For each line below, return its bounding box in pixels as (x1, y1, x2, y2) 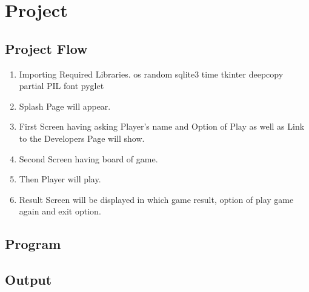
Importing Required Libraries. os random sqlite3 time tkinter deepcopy (19, 67, 284, 80)
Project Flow (5, 39, 88, 58)
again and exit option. (19, 205, 101, 217)
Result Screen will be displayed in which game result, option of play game (19, 193, 294, 205)
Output (5, 270, 52, 289)
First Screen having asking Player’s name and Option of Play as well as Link (19, 120, 305, 133)
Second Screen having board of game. (19, 152, 158, 165)
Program (5, 234, 61, 253)
